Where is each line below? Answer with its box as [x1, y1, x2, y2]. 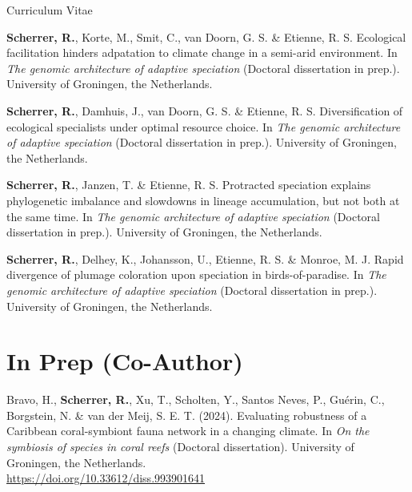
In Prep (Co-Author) [6, 345, 243, 377]
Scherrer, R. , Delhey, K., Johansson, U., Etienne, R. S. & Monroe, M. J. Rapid [6, 250, 404, 267]
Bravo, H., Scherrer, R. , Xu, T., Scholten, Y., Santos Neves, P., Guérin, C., [6, 391, 385, 408]
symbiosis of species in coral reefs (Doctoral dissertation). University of [6, 438, 354, 454]
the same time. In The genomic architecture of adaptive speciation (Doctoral [6, 208, 380, 224]
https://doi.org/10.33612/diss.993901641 [6, 470, 206, 486]
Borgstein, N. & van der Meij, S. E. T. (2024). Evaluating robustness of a [6, 406, 367, 423]
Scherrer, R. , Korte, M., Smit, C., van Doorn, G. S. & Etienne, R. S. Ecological [6, 28, 406, 45]
